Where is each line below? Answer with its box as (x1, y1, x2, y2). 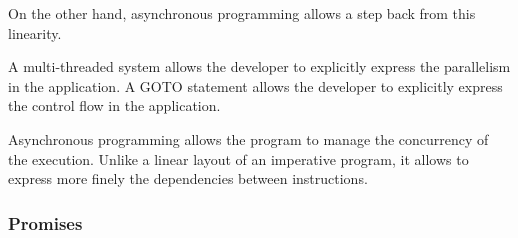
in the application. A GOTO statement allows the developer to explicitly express (8, 75, 503, 96)
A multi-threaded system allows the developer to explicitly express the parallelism (8, 56, 511, 77)
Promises (8, 210, 83, 235)
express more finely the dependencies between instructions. (8, 168, 368, 189)
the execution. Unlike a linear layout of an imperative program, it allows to (8, 148, 469, 169)
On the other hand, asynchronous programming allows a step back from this (8, 3, 476, 23)
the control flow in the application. (8, 95, 221, 116)
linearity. (8, 22, 62, 43)
